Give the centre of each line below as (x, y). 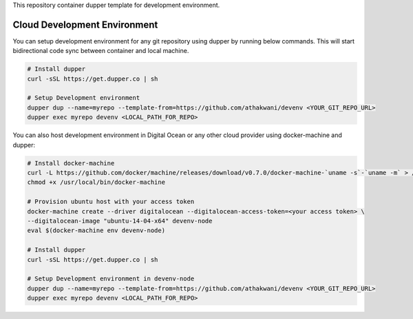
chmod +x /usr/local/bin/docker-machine (96, 182)
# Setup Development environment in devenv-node (111, 279)
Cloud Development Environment (85, 24)
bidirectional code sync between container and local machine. (101, 51)
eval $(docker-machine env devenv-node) (96, 230)
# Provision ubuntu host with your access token (111, 202)
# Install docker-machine (71, 163)
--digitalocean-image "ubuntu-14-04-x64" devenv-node (120, 221)
